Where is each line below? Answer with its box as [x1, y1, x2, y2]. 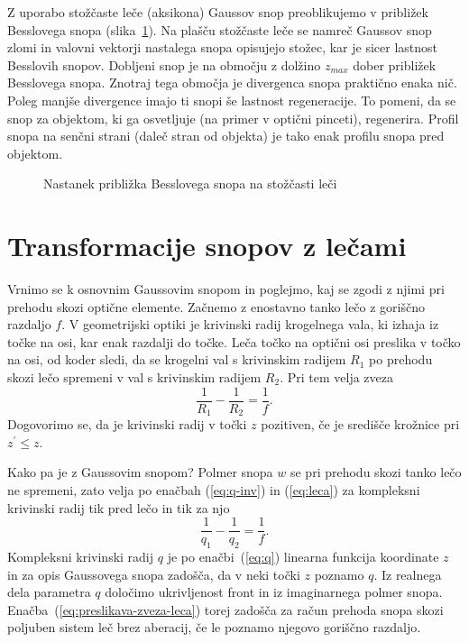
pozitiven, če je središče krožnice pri [261, 415, 460, 434]
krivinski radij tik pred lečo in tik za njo [7, 498, 230, 517]
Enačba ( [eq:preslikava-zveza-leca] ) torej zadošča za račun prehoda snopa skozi [7, 600, 444, 619]
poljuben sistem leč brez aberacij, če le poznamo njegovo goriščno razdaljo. [7, 618, 421, 637]
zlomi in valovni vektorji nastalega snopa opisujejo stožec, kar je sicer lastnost [7, 38, 438, 57]
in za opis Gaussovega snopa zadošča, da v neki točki [7, 564, 300, 583]
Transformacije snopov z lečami [7, 227, 407, 264]
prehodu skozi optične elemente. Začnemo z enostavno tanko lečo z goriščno [7, 297, 426, 316]
